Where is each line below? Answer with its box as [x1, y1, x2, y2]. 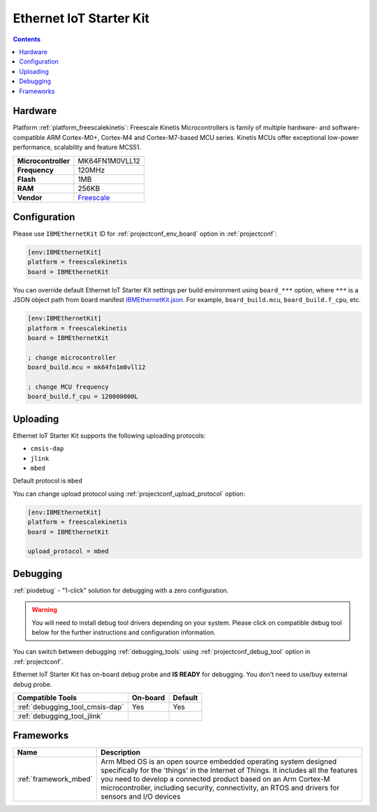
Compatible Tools [17, 692, 77, 702]
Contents [13, 35, 41, 43]
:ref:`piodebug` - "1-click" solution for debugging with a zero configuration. [13, 586, 229, 594]
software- [332, 123, 360, 132]
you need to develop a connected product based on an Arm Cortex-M [100, 774, 331, 784]
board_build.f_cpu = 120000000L [27, 392, 139, 401]
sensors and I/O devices [100, 792, 181, 802]
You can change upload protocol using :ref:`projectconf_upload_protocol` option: [13, 490, 246, 498]
